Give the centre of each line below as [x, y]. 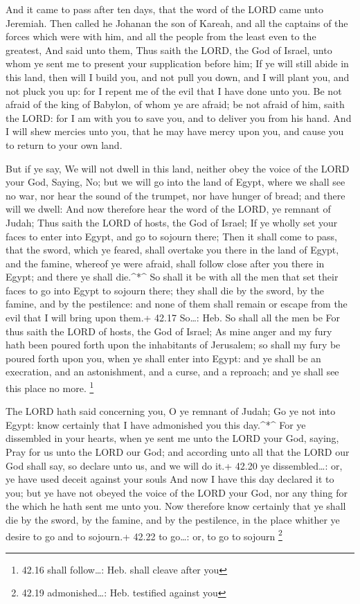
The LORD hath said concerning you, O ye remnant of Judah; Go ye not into [171, 411]
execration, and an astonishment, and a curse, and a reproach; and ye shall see [172, 372]
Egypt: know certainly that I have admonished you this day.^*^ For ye [156, 424]
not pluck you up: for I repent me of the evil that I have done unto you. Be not [174, 90]
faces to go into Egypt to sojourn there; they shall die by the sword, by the [165, 290]
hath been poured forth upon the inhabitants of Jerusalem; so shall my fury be [173, 345]
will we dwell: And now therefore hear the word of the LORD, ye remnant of [168, 209]
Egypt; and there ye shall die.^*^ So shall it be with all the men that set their [172, 277]
